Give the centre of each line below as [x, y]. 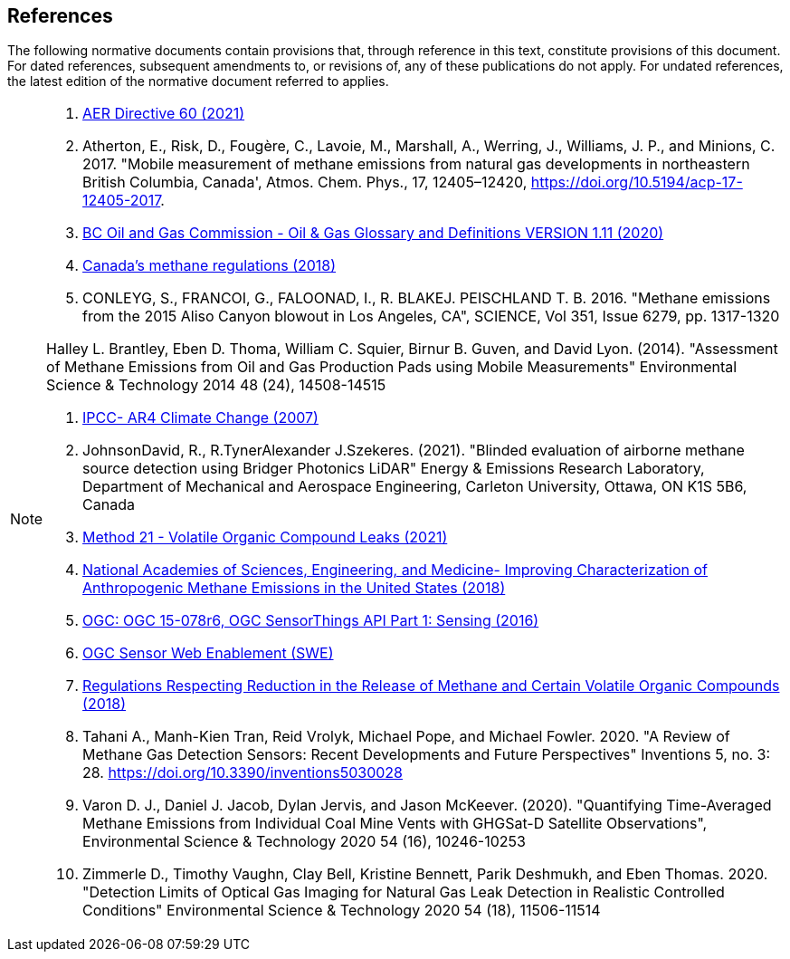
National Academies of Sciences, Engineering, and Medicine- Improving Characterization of [395, 570]
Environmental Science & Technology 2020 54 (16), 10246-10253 [304, 842]
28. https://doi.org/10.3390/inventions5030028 [243, 773]
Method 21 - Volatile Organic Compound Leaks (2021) [265, 537]
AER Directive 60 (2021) [164, 114]
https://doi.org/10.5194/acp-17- [637, 182]
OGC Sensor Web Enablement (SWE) [208, 653]
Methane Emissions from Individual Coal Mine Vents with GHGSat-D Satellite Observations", [395, 824]
